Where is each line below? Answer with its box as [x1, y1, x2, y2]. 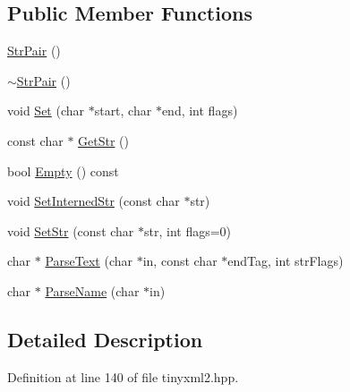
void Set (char [7, 101, 85, 120]
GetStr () [78, 131, 129, 149]
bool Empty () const [7, 161, 119, 180]
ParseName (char [45, 281, 140, 300]
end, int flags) [161, 101, 238, 120]
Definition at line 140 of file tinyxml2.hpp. [7, 367, 239, 386]
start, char [94, 101, 152, 120]
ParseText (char [45, 251, 133, 270]
